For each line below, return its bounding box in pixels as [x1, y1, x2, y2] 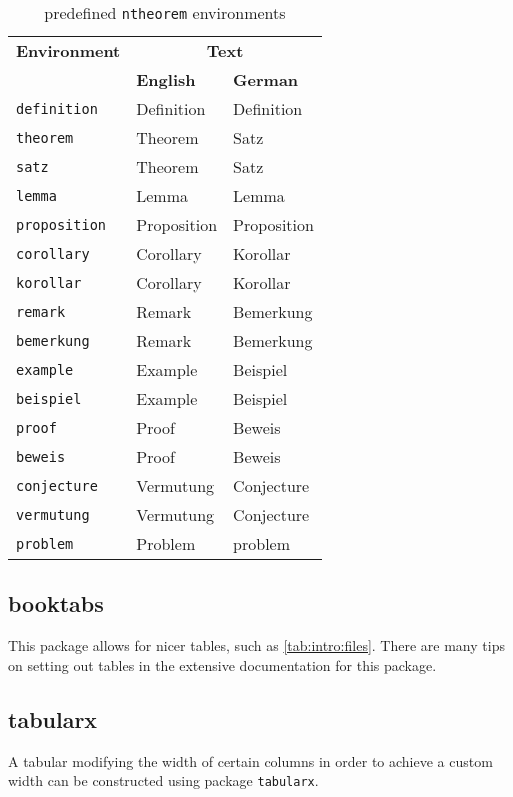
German [233, 68, 299, 91]
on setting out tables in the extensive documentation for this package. [8, 654, 437, 675]
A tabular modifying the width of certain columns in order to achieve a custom [8, 750, 493, 771]
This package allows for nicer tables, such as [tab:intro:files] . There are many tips [8, 635, 505, 656]
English [136, 68, 196, 91]
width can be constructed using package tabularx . [8, 770, 319, 791]
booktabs [8, 588, 104, 619]
